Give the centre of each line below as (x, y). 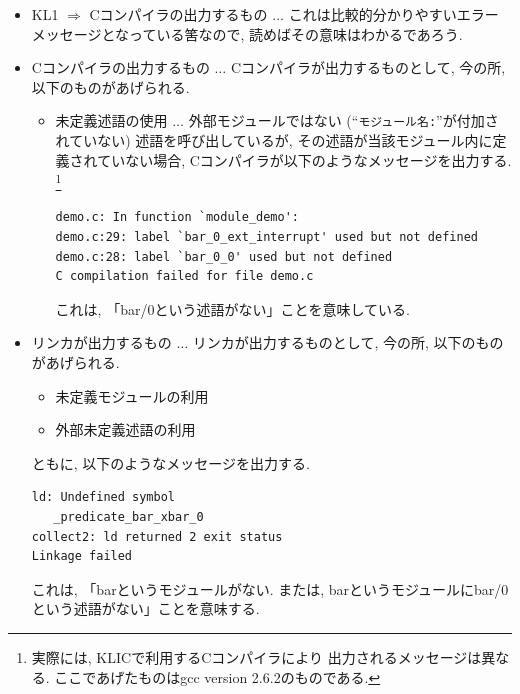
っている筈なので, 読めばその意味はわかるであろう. (296, 33)
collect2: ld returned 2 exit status (157, 536)
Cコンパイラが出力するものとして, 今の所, (368, 67)
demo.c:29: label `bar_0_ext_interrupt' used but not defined (266, 237)
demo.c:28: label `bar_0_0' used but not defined (224, 256)
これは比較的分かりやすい (372, 14)
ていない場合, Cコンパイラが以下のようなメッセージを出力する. (304, 159)
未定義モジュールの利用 (132, 395)
